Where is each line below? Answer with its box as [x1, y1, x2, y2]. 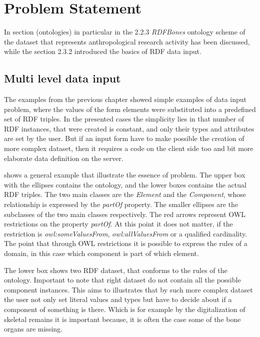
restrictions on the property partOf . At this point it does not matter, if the [4, 218, 233, 229]
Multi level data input [4, 70, 121, 86]
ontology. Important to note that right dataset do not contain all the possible [4, 274, 241, 285]
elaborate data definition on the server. [4, 152, 123, 163]
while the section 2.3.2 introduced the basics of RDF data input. [4, 46, 201, 56]
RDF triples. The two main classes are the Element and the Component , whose [4, 189, 246, 199]
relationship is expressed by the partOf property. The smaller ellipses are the [4, 199, 238, 209]
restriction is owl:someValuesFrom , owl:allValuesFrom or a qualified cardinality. [4, 228, 247, 238]
